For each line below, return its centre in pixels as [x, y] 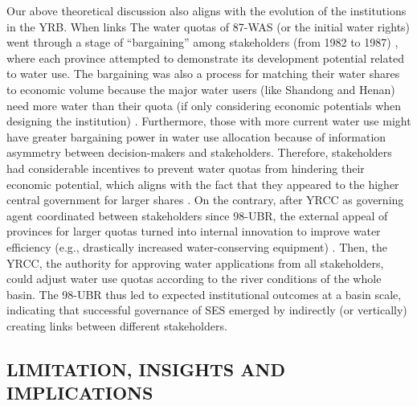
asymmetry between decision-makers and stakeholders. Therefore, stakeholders [199, 152]
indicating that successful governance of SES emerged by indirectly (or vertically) [207, 310]
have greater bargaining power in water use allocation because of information [196, 136]
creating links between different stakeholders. [117, 325]
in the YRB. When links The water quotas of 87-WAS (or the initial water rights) [208, 26]
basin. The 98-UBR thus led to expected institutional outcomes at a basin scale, [204, 294]
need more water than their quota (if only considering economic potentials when [204, 105]
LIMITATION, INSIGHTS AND [146, 369]
